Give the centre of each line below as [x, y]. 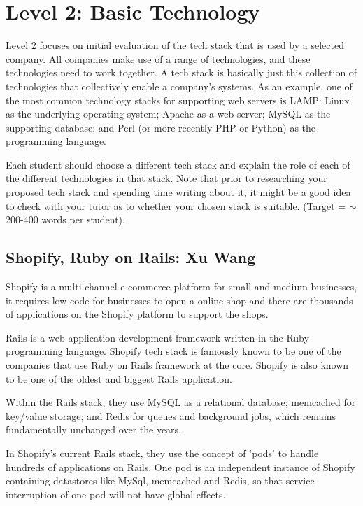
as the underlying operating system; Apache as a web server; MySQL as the [168, 114]
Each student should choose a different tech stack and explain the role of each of [178, 164]
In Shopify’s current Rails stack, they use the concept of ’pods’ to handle [162, 452]
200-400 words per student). [65, 219]
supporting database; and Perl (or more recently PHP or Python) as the [161, 127]
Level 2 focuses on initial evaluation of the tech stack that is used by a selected [175, 45]
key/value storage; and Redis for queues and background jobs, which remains [171, 415]
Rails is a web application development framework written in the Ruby [157, 337]
